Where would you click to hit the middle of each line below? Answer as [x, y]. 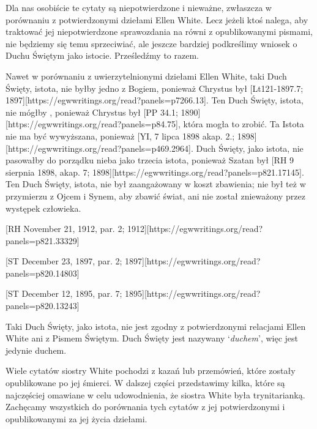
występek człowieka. [43, 208]
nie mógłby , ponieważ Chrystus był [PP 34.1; [92, 112]
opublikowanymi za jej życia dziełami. [76, 418]
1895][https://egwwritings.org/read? [193, 293]
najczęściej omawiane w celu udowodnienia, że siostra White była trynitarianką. [155, 394]
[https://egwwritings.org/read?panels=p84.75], [93, 124]
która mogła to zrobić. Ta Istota [244, 124]
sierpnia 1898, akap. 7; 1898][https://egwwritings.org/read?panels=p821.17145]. [155, 172]
